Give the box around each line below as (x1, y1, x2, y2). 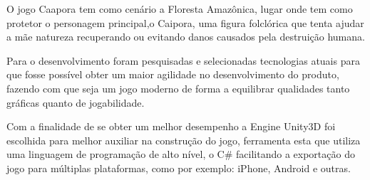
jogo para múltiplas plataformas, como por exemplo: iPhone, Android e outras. (6, 160, 351, 175)
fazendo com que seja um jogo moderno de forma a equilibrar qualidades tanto (6, 80, 350, 95)
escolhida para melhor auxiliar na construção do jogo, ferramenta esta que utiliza (6, 132, 361, 147)
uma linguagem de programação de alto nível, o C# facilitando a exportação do (6, 147, 355, 162)
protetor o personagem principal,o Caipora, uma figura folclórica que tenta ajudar (6, 15, 364, 30)
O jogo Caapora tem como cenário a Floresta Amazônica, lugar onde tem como (6, 1, 353, 16)
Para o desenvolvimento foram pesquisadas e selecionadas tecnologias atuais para (6, 53, 360, 68)
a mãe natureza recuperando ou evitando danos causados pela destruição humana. (6, 29, 365, 44)
